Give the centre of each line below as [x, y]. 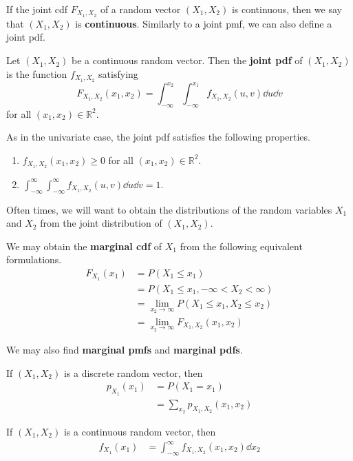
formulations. [34, 259]
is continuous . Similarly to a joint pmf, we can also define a [204, 23]
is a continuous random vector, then [140, 431]
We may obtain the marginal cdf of [84, 246]
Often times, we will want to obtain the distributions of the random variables [169, 209]
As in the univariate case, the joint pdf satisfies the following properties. [158, 137]
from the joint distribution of [101, 223]
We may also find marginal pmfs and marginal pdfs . [125, 350]
